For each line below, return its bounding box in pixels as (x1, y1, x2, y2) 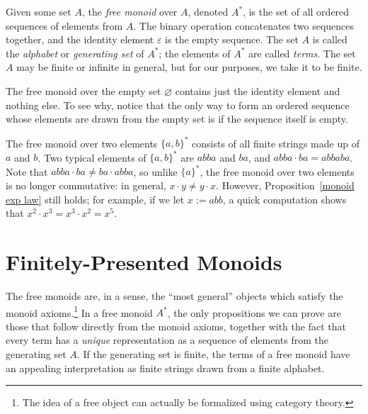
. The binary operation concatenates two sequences (133, 18, 355, 33)
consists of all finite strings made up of (192, 135, 360, 150)
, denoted (188, 4, 229, 18)
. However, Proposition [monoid (216, 178, 355, 193)
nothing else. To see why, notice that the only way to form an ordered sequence (6, 97, 350, 112)
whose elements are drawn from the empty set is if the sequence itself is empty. (6, 111, 348, 126)
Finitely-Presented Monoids (6, 247, 282, 276)
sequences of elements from (6, 18, 123, 33)
